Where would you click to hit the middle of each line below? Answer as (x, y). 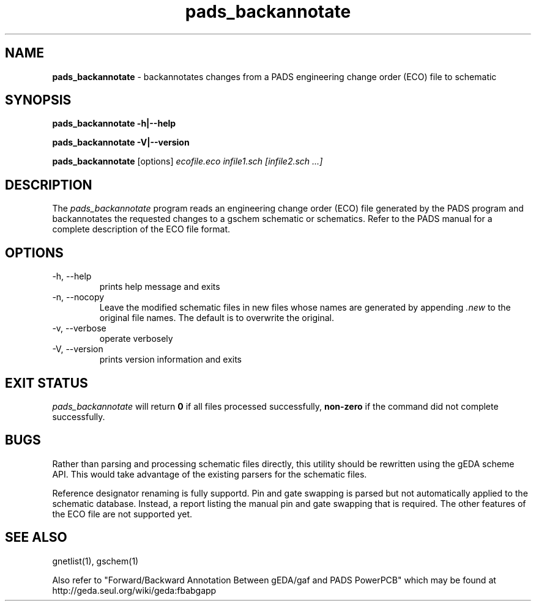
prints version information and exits (170, 360)
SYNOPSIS (38, 100)
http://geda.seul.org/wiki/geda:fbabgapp (134, 590)
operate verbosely (136, 339)
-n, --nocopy (78, 297)
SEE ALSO (36, 538)
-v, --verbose (79, 328)
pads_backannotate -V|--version (121, 142)
